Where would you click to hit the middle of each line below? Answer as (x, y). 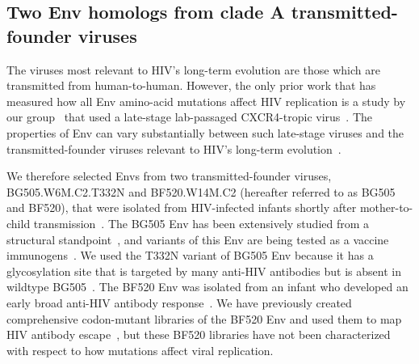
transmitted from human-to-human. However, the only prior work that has (191, 85)
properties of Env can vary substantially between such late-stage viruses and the (205, 132)
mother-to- (386, 207)
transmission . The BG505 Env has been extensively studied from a (201, 223)
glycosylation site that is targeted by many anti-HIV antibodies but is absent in (204, 271)
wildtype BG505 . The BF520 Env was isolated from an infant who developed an (207, 287)
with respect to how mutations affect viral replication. (140, 350)
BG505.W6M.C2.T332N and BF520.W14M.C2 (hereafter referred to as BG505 (201, 191)
